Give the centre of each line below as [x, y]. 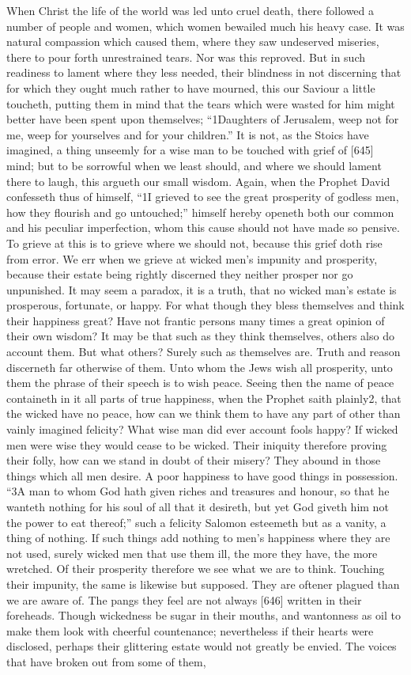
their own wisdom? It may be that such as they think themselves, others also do [200, 336]
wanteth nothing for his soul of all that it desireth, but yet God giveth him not [198, 506]
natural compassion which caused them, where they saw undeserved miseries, [193, 42]
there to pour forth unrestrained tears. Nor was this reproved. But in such [186, 57]
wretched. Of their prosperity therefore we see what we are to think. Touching [196, 569]
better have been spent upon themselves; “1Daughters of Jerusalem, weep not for [203, 119]
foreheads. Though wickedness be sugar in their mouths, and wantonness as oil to [204, 615]
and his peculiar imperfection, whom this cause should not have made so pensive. [203, 228]
